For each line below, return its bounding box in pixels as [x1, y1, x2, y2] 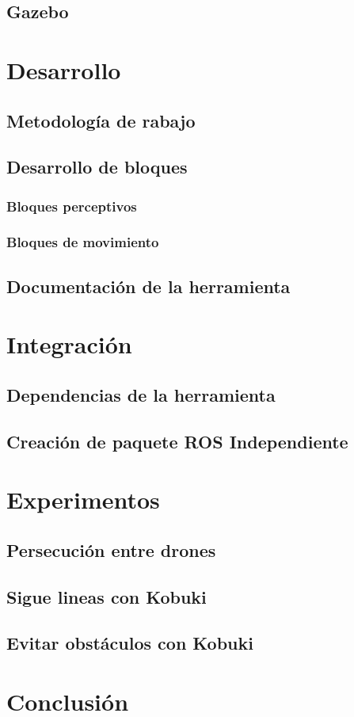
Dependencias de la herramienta [6, 382, 276, 406]
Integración [6, 328, 132, 360]
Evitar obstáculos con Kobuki [6, 631, 253, 655]
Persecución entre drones [6, 537, 216, 562]
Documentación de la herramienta [6, 273, 291, 298]
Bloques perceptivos [6, 196, 137, 215]
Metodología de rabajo [6, 108, 196, 132]
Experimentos [6, 483, 160, 516]
